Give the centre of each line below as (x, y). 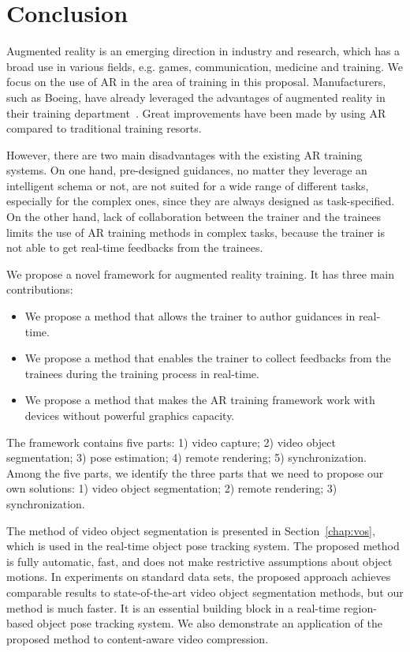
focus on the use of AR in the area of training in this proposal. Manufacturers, (196, 82)
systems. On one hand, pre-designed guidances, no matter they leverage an (187, 170)
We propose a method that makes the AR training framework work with (200, 400)
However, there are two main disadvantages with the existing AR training (184, 154)
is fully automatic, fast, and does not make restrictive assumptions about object (199, 561)
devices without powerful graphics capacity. (130, 415)
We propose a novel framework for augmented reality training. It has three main (200, 274)
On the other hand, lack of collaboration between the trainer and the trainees (194, 217)
